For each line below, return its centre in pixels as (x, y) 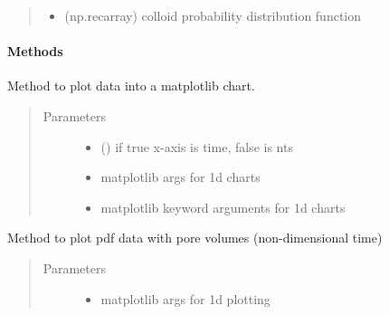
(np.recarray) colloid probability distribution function (213, 15)
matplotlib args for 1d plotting (185, 298)
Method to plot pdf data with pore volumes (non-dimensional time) (195, 238)
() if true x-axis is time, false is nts (197, 146)
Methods (35, 51)
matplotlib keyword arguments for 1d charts (223, 207)
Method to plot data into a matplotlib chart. (131, 86)
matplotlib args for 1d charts (180, 177)
